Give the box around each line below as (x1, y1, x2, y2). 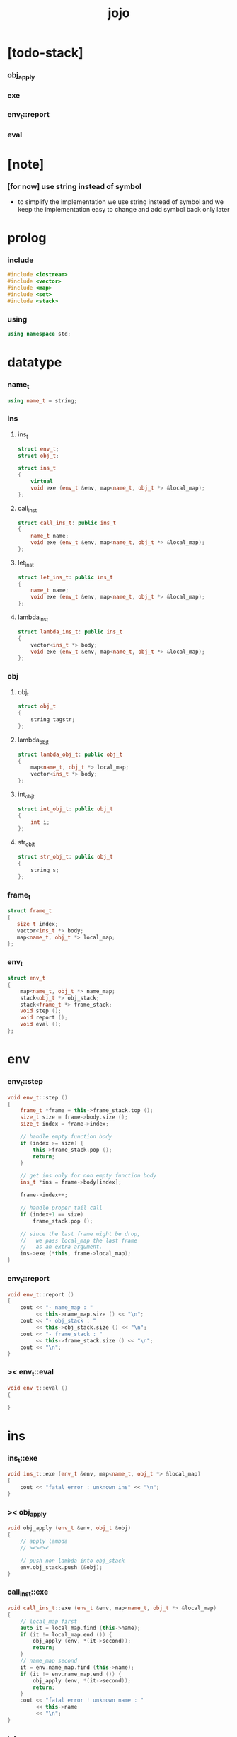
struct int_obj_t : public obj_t (17, 805, 113, 813)
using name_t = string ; (7, 397, 78, 404)
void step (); (20, 1007, 62, 1014)
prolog (7, 230, 47, 246)
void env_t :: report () (7, 1291, 74, 1298)
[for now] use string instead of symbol (7, 181, 141, 191)
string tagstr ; (30, 716, 76, 723)
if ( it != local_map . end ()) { (20, 1631, 112, 1638)
